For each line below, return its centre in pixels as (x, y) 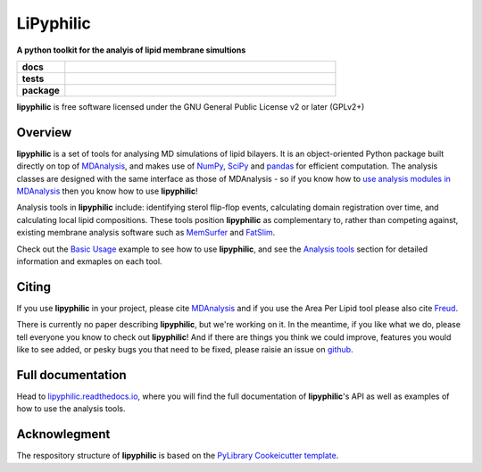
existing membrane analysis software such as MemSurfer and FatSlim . (146, 233)
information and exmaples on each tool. (89, 261)
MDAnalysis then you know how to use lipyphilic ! (107, 191)
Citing (33, 287)
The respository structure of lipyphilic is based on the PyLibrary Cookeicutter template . (178, 456)
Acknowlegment (63, 434)
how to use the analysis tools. (71, 409)
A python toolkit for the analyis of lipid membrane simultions (131, 50)
